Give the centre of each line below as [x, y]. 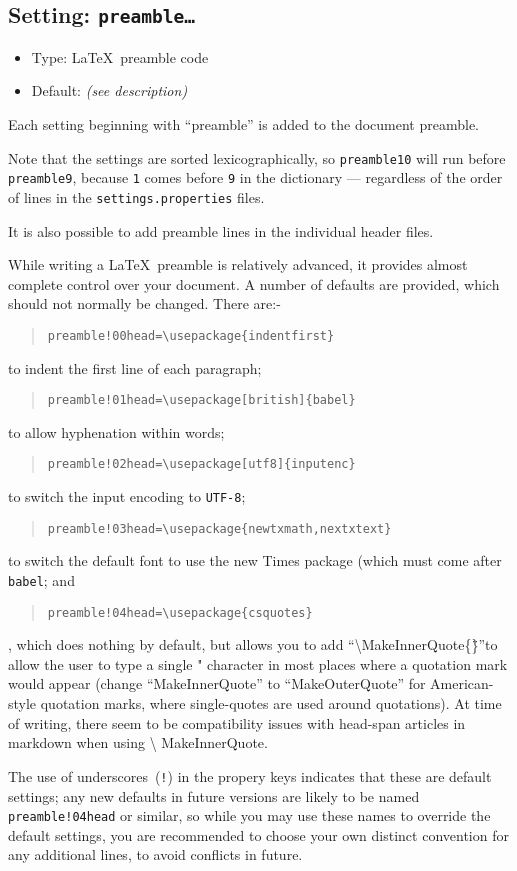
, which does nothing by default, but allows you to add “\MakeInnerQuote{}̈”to [253, 644]
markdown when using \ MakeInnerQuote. [138, 742]
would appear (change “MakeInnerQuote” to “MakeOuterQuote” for [217, 683]
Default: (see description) [109, 90]
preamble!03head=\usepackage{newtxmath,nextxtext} [219, 528]
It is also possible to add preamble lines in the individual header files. [221, 230]
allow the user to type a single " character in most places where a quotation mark [258, 663]
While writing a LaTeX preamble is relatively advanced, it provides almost [238, 264]
